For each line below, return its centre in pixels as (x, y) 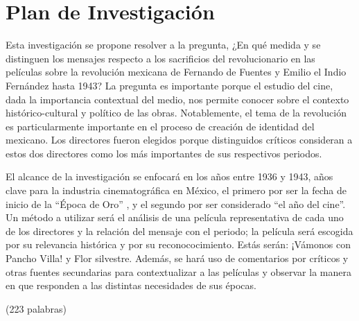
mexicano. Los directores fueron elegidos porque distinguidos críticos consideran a (179, 140)
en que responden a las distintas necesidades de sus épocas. (131, 285)
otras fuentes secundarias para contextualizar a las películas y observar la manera (178, 271)
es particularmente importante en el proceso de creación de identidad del (160, 126)
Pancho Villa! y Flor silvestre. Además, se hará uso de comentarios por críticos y (177, 258)
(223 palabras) (36, 308)
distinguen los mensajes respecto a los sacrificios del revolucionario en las (160, 58)
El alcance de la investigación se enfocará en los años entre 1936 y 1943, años (169, 176)
